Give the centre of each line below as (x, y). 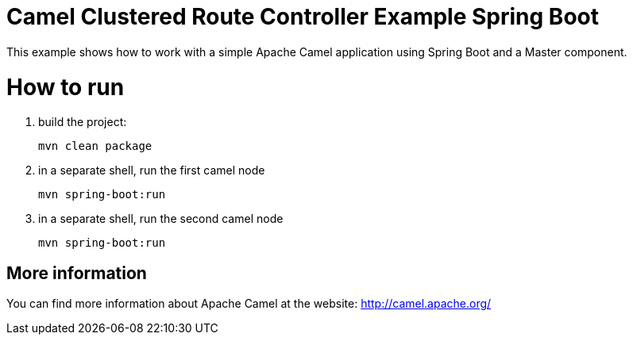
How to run (66, 87)
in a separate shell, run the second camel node (161, 219)
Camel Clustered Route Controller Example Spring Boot (303, 17)
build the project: (83, 122)
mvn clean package (95, 146)
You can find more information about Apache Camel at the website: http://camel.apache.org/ (249, 304)
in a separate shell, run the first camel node (152, 170)
